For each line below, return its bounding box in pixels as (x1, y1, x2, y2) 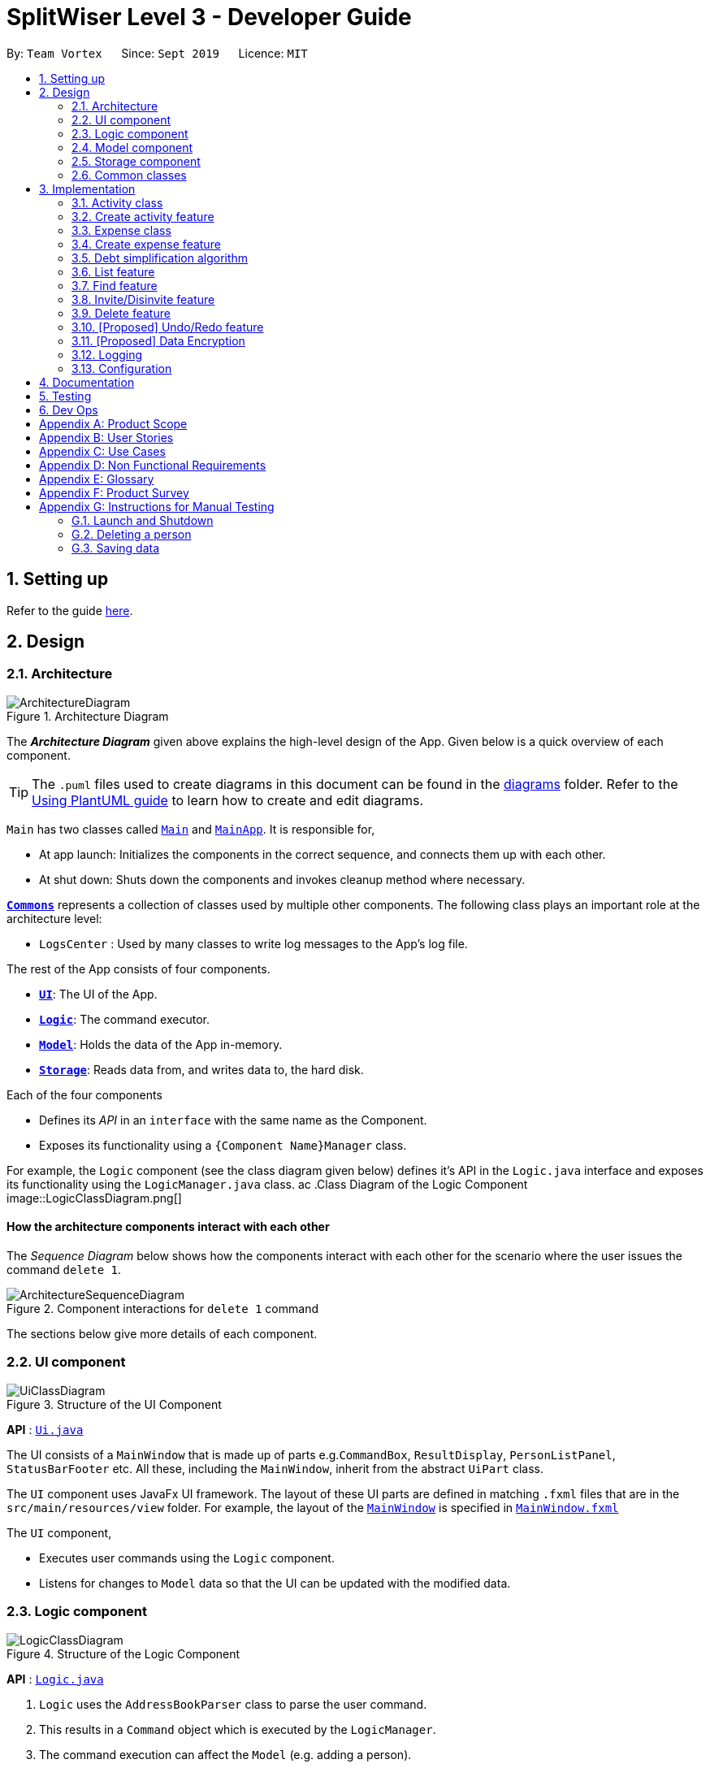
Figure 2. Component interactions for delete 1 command (6, 1302, 318, 1316)
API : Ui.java (6, 1422, 84, 1436)
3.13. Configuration (71, 361, 172, 375)
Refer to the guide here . (6, 603, 133, 617)
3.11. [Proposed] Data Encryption (71, 333, 245, 348)
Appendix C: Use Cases (39, 444, 166, 458)
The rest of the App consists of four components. (6, 961, 271, 976)
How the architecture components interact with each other (6, 1220, 330, 1234)
